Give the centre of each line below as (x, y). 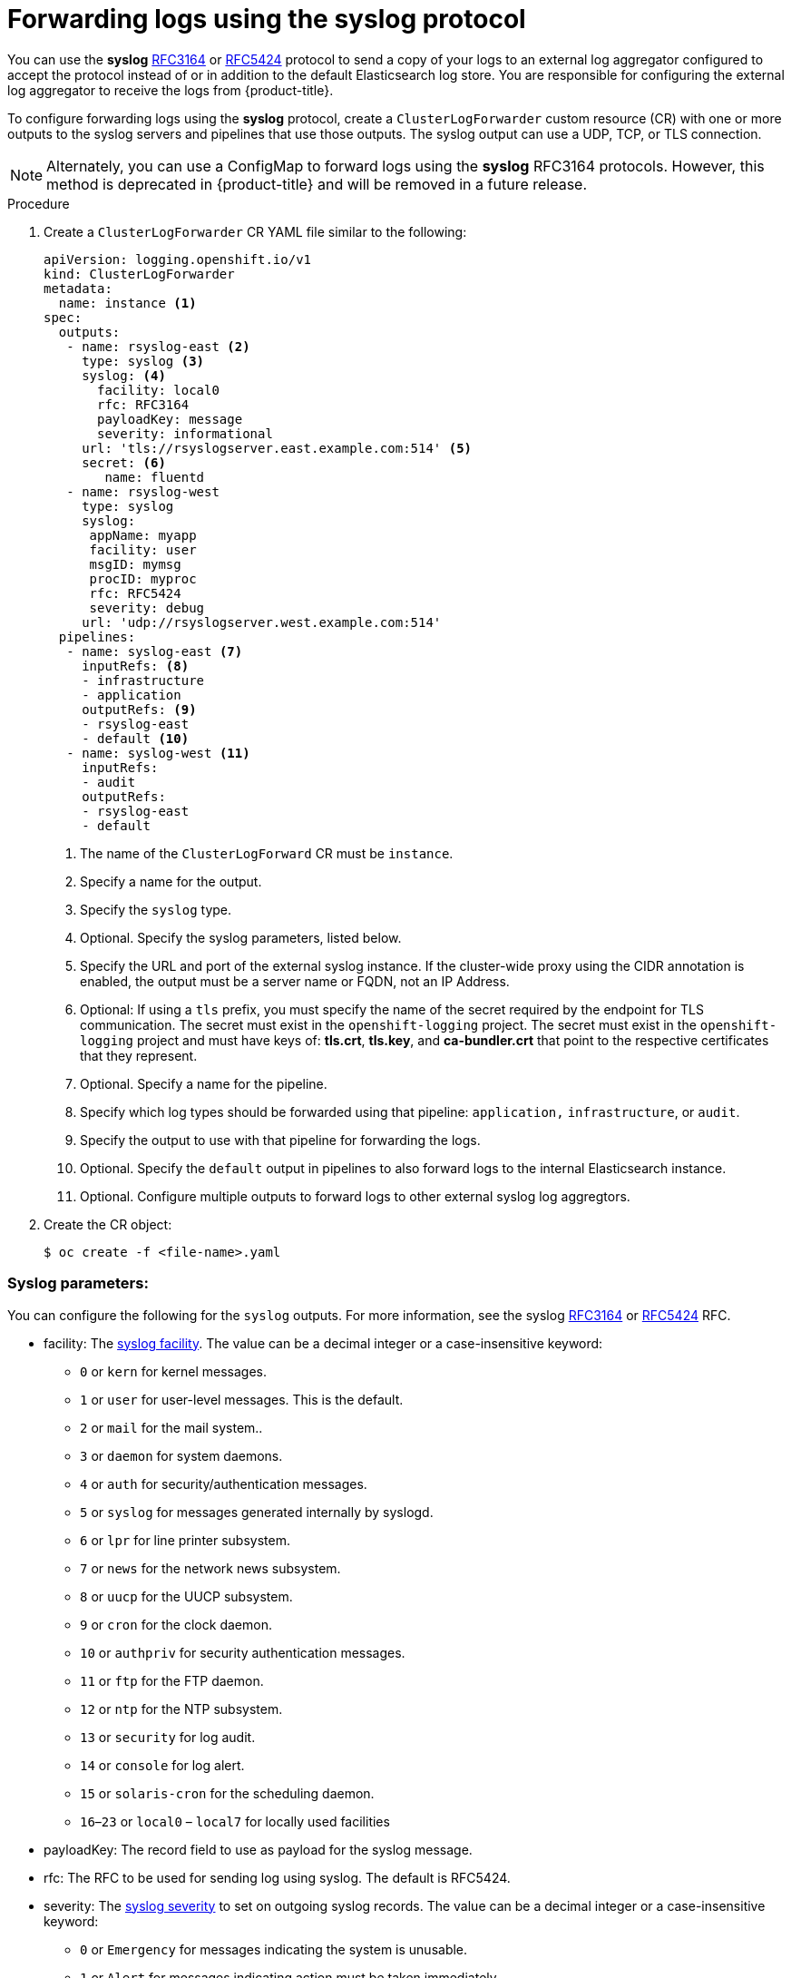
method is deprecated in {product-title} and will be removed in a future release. (317, 184)
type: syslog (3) (143, 361)
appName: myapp (143, 535)
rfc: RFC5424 (135, 593)
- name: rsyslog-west (143, 491)
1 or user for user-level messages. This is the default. (242, 1399)
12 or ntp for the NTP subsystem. (181, 1709)
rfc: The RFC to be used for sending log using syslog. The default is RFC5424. (277, 1877)
